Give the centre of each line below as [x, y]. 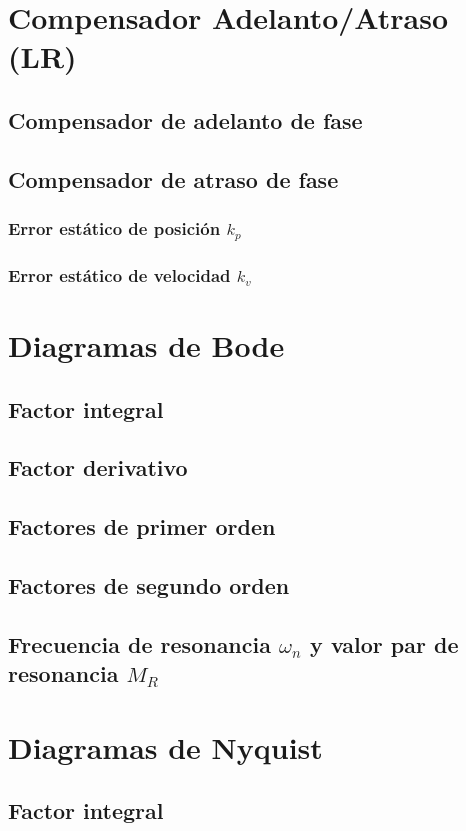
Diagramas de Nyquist [165, 746]
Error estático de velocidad [119, 275]
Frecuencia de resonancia [139, 643]
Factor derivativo [98, 467]
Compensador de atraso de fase [173, 178]
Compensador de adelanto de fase [185, 119]
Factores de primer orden [142, 526]
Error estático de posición [114, 228]
